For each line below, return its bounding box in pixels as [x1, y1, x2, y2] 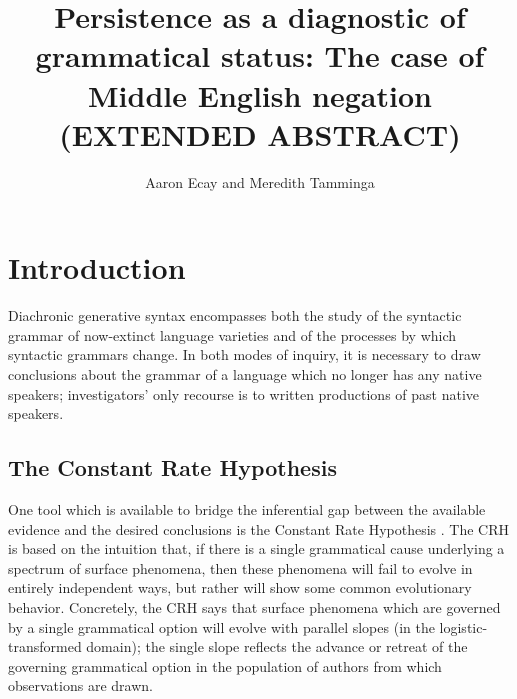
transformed [8, 636, 82, 657]
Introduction [8, 247, 186, 288]
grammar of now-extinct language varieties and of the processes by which [8, 324, 457, 345]
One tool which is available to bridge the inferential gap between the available [8, 498, 486, 519]
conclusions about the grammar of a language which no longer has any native [8, 364, 482, 384]
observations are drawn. [8, 675, 153, 696]
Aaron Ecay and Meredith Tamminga [145, 171, 375, 192]
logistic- [439, 616, 488, 637]
